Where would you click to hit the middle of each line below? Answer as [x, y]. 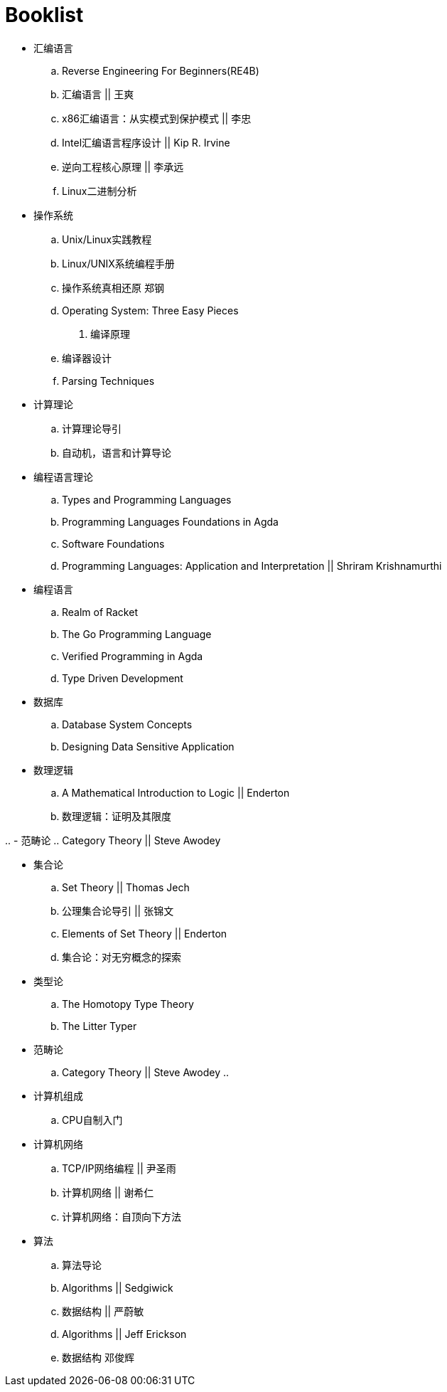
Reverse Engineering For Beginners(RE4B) [161, 70]
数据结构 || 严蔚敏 [103, 1311]
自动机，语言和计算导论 [117, 452]
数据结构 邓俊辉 [98, 1357]
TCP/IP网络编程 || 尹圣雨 [119, 1168]
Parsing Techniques [108, 381]
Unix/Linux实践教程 [107, 239]
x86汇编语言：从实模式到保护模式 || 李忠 [157, 118]
